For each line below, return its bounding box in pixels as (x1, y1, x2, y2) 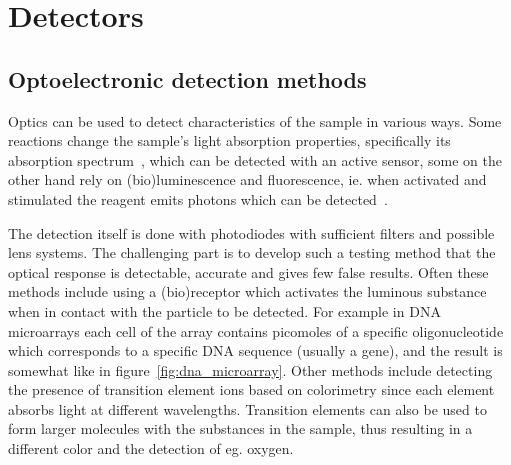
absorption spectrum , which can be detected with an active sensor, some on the (8, 149, 502, 170)
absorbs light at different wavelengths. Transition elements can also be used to (8, 398, 487, 419)
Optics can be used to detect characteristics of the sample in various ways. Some (8, 110, 502, 131)
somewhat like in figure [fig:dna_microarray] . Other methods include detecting (8, 359, 493, 380)
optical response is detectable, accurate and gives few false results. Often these (8, 261, 489, 282)
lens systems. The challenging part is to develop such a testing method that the (8, 242, 496, 263)
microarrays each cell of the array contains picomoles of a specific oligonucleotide (8, 320, 504, 341)
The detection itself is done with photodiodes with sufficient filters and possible (8, 222, 495, 243)
